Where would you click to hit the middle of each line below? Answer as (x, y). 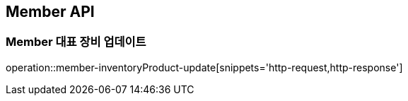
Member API (50, 12)
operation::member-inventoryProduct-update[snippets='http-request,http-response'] (204, 67)
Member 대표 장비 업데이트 (76, 42)
